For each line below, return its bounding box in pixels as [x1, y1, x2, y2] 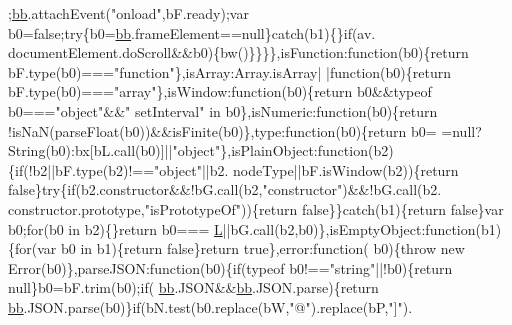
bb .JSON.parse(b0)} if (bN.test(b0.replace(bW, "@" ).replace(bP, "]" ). [8, 296, 413, 317]
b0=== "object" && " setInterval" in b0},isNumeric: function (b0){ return [8, 100, 438, 121]
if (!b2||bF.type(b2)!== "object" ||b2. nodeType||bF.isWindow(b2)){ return [15, 159, 459, 180]
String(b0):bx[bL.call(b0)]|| [8, 140, 173, 161]
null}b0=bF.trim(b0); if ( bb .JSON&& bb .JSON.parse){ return [8, 277, 379, 298]
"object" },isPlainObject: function [172, 140, 368, 161]
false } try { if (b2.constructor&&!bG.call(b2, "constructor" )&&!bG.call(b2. [8, 179, 442, 200]
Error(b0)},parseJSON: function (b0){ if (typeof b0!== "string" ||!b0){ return [8, 257, 453, 278]
